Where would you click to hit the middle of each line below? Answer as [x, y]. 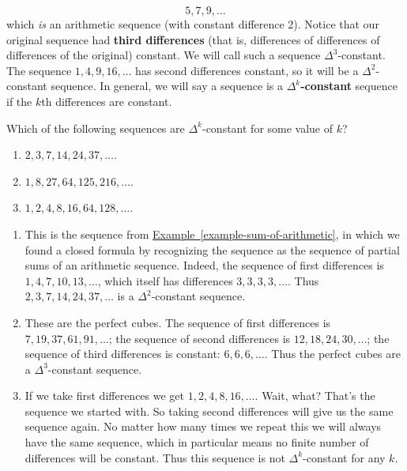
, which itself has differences [165, 280]
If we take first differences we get [105, 396]
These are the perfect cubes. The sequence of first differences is [178, 322]
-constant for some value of [268, 128]
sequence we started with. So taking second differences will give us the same [209, 411]
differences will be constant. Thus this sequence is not [155, 457]
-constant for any [344, 457]
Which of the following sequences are [96, 128]
